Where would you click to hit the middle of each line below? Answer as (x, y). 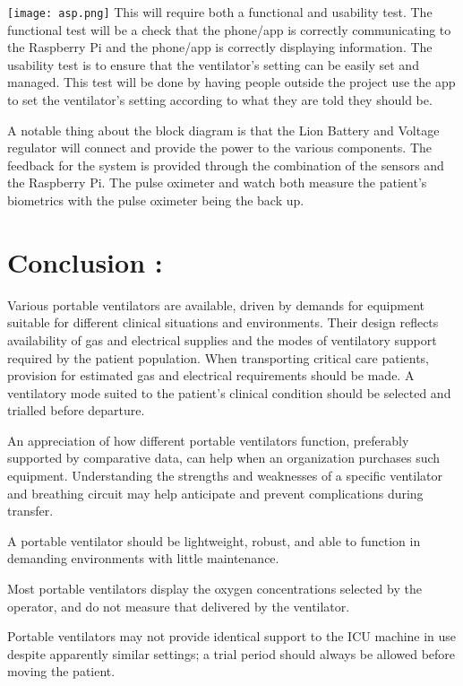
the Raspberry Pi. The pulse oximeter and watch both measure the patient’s (217, 182)
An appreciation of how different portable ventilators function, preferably (208, 440)
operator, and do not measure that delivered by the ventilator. (179, 606)
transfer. (30, 511)
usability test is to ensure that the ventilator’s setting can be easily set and (213, 64)
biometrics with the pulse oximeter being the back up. (156, 200)
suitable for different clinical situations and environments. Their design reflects (223, 322)
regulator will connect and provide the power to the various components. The (220, 148)
